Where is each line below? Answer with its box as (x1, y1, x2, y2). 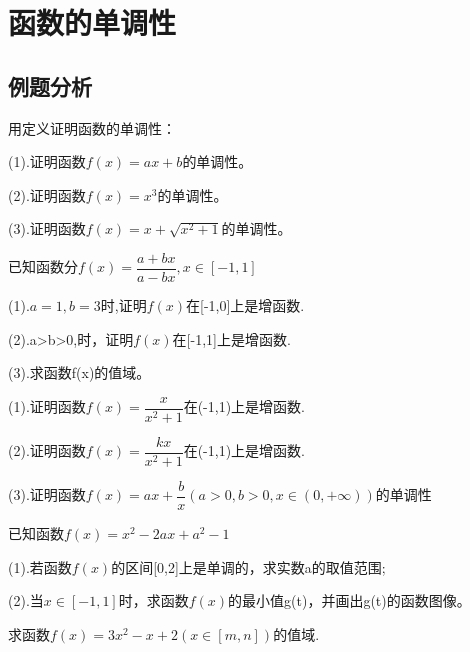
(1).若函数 (8, 556, 72, 577)
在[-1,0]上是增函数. (186, 295, 305, 316)
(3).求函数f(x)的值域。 (8, 362, 151, 383)
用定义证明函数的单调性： (8, 117, 176, 138)
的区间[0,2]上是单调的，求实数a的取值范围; (111, 556, 386, 577)
